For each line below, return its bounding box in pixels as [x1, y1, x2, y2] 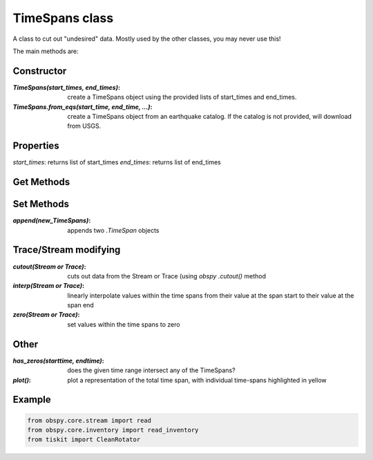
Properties [12, 140, 59, 152]
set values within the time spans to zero [67, 320, 180, 328]
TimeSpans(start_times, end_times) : [12, 83, 121, 91]
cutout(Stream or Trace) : [12, 262, 86, 271]
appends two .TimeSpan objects [67, 226, 160, 234]
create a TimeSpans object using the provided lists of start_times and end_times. [67, 93, 297, 102]
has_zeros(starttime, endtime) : [12, 356, 104, 365]
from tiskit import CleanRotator [27, 436, 141, 443]
